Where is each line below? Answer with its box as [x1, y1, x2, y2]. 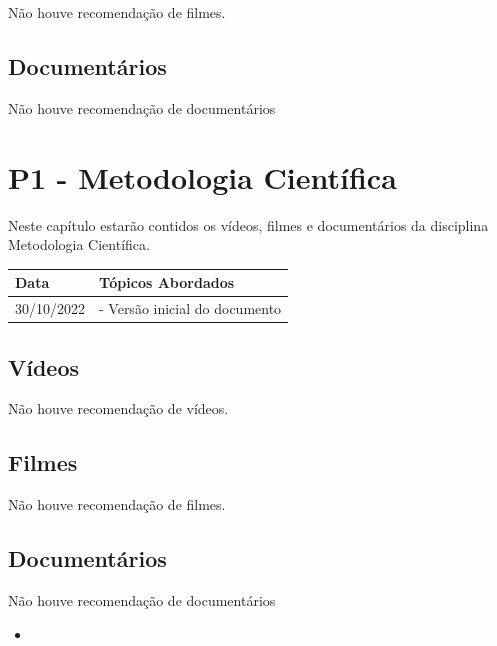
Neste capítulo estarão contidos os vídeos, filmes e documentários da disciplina [8, 214, 489, 235]
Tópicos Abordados [99, 272, 235, 293]
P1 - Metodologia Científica [8, 156, 397, 197]
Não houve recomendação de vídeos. [8, 398, 229, 419]
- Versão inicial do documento [99, 298, 282, 319]
